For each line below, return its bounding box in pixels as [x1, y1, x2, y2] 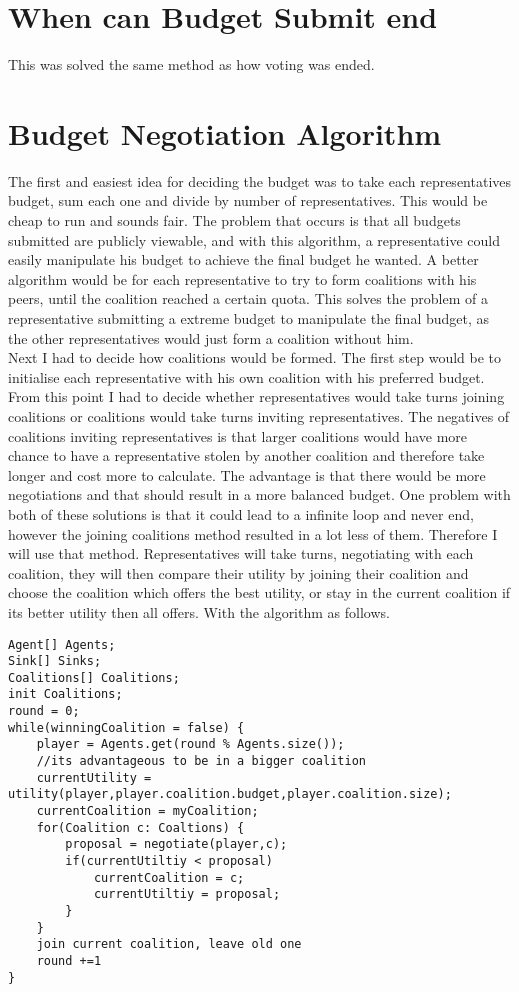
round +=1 [36, 953, 102, 968]
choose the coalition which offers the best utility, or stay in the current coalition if [8, 582, 511, 603]
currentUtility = [36, 770, 152, 785]
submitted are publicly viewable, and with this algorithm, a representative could [8, 229, 500, 250]
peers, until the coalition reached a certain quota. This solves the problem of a [8, 288, 488, 309]
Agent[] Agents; [8, 637, 116, 652]
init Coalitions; [8, 687, 123, 702]
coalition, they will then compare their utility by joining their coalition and [8, 562, 469, 583]
